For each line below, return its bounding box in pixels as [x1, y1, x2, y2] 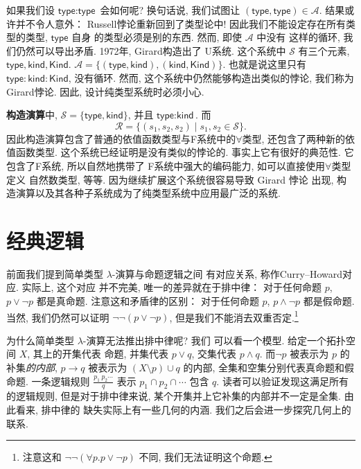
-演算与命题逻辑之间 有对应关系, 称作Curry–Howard [112, 266, 343, 281]
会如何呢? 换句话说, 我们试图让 [100, 3, 240, 17]
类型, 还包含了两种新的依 [242, 131, 355, 145]
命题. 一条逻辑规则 [6, 373, 90, 388]
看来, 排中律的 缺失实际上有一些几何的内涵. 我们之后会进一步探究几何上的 [15, 402, 351, 417]
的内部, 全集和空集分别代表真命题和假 [183, 360, 355, 375]
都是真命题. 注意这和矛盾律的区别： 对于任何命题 [36, 294, 259, 308]
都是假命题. [303, 294, 355, 308]
